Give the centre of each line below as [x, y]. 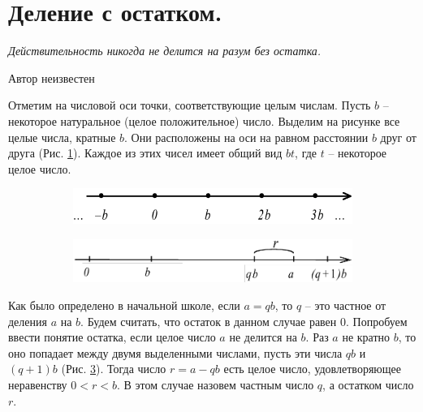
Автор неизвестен [52, 77]
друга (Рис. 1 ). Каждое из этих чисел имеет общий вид [145, 153]
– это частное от [345, 305]
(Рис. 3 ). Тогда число [114, 369]
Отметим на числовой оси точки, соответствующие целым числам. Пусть [190, 105]
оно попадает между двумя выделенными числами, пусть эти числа [175, 352]
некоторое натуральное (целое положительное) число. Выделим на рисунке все [204, 120]
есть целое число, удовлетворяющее [312, 369]
